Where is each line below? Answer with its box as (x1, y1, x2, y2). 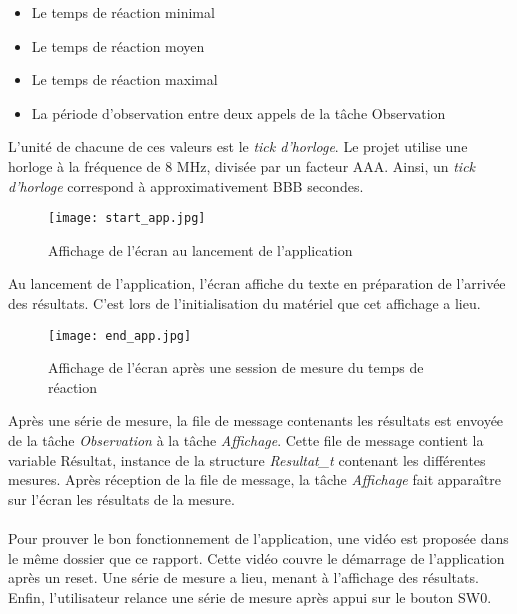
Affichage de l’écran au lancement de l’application (48, 239, 353, 260)
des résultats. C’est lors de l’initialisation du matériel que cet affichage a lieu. (8, 293, 481, 313)
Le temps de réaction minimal (31, 2, 215, 22)
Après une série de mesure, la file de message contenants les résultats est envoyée (8, 410, 504, 431)
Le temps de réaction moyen (31, 35, 205, 56)
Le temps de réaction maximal (31, 69, 218, 90)
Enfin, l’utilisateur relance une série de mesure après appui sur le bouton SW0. (8, 586, 492, 607)
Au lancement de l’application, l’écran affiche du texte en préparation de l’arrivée (8, 273, 506, 294)
